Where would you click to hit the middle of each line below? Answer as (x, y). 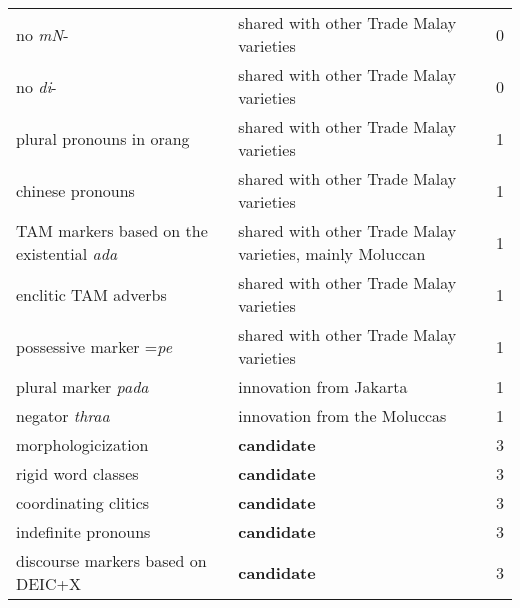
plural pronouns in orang (103, 138)
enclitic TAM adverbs (91, 294)
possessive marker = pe (94, 346)
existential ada (67, 253)
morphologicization (82, 444)
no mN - (42, 34)
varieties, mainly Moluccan (332, 253)
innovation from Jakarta (323, 386)
